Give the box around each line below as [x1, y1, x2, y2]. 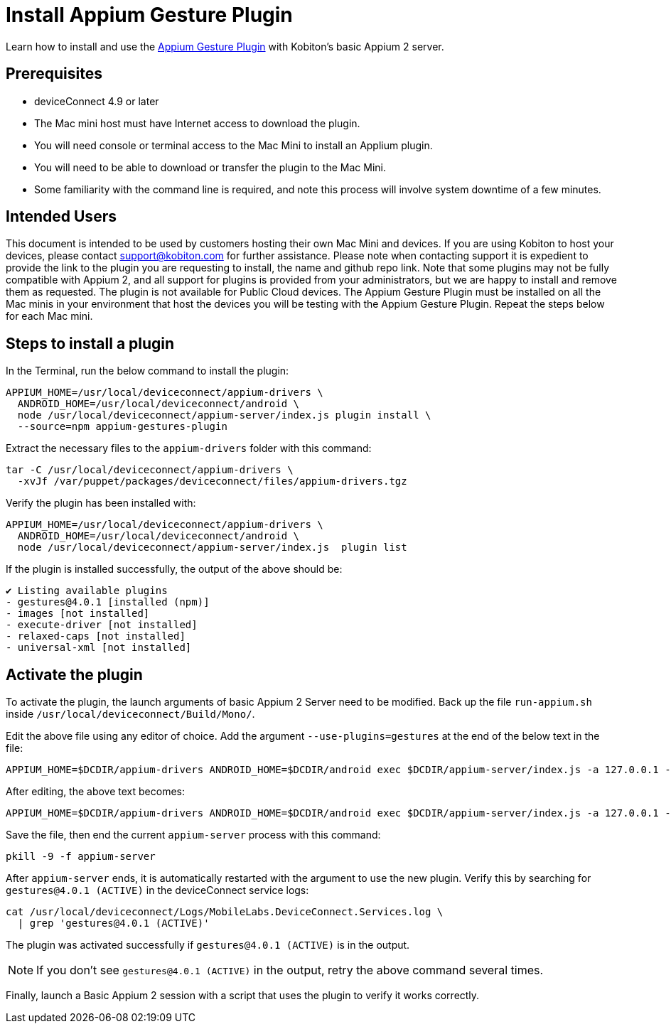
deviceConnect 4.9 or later [34, 95, 159, 107]
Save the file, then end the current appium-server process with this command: [6, 829, 381, 841]
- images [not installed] [6, 608, 150, 620]
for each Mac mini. [6, 310, 93, 323]
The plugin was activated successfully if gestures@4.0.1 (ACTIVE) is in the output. [6, 939, 410, 952]
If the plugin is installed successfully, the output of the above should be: [6, 563, 343, 576]
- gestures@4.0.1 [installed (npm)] [6, 596, 210, 608]
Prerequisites [6, 65, 102, 83]
